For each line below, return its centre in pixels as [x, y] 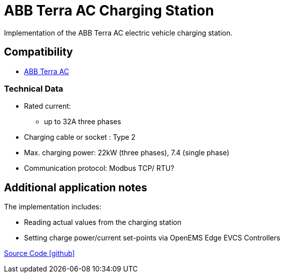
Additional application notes [76, 187]
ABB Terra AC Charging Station [109, 11]
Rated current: [47, 106]
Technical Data [34, 88]
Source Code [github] [39, 253]
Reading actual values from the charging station [103, 222]
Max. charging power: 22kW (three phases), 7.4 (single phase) [127, 153]
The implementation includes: [53, 207]
